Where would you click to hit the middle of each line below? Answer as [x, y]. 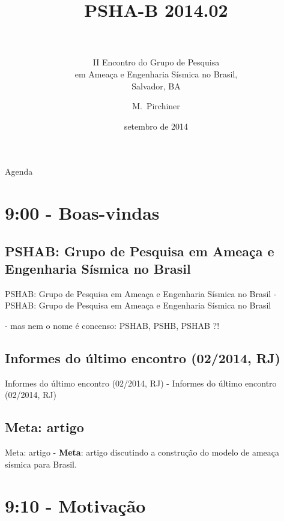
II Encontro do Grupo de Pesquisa [156, 62]
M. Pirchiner [156, 106]
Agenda [19, 171]
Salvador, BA [156, 86]
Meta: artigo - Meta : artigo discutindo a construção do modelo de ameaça [142, 452]
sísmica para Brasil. [41, 464]
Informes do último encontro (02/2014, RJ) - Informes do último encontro [141, 383]
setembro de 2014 [156, 126]
